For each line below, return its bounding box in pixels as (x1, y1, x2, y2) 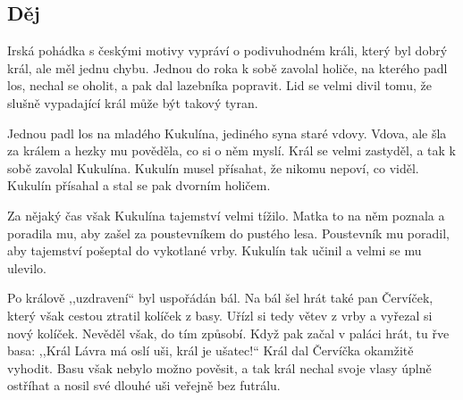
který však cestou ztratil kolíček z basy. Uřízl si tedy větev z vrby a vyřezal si (7, 305, 433, 324)
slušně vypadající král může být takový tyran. (7, 93, 258, 112)
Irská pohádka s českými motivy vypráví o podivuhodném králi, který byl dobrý (7, 41, 448, 60)
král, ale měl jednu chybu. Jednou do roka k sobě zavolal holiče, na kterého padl (7, 58, 448, 77)
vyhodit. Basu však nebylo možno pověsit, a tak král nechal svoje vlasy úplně (7, 358, 432, 377)
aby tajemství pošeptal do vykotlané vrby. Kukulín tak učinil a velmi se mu (7, 241, 422, 260)
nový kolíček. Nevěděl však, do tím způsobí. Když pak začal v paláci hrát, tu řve (7, 323, 450, 342)
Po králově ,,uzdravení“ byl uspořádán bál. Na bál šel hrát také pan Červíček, (7, 288, 434, 307)
